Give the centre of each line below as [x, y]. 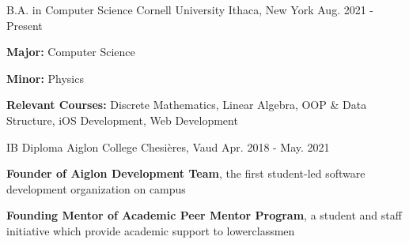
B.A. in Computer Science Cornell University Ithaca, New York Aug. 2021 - [190, 9]
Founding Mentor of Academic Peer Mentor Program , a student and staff [204, 215]
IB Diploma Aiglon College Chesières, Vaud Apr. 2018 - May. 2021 [168, 146]
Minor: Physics [45, 78]
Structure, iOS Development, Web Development [122, 120]
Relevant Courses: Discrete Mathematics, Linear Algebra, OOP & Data [187, 105]
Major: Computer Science [71, 52]
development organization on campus [96, 188]
